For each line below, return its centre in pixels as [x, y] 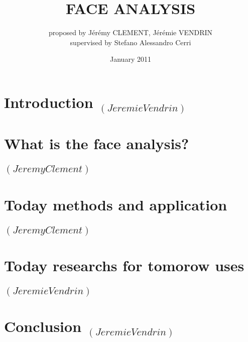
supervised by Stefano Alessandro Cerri [131, 42]
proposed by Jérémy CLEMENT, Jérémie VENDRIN [131, 32]
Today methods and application [116, 204]
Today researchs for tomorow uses [124, 265]
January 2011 [131, 59]
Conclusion [43, 326]
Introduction [49, 102]
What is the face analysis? [97, 143]
